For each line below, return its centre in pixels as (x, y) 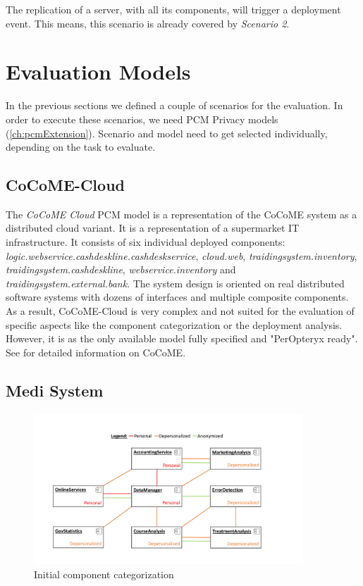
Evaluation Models (98, 71)
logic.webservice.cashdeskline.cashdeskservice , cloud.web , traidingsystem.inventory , (181, 255)
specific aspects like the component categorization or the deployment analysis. (174, 324)
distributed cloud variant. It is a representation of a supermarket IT (153, 228)
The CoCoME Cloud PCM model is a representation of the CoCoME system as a (181, 214)
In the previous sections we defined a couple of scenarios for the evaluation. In (174, 105)
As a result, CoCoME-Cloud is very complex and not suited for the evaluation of (180, 311)
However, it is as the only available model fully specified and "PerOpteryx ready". (182, 338)
